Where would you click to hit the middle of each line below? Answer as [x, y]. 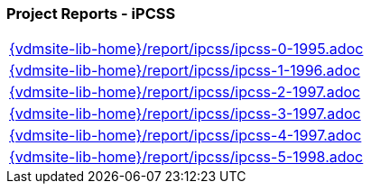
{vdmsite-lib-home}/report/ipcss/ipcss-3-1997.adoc [185, 114]
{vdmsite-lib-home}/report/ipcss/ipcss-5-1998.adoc [186, 157]
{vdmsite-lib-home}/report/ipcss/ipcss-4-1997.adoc [185, 136]
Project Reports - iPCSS [91, 14]
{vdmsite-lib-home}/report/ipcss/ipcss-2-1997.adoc [185, 92]
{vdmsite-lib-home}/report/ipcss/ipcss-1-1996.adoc [185, 71]
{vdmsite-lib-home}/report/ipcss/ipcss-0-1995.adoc [186, 49]
